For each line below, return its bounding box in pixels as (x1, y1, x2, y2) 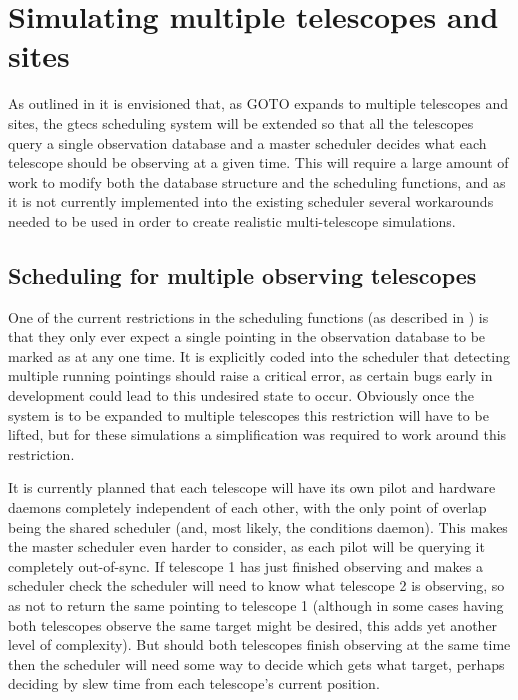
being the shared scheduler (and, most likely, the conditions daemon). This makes (8, 516, 508, 537)
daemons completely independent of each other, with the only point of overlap (8, 497, 487, 518)
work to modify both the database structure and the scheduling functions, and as (8, 171, 506, 192)
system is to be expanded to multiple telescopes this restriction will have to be (8, 404, 489, 425)
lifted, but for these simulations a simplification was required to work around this (8, 424, 507, 445)
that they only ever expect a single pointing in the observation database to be (8, 326, 486, 347)
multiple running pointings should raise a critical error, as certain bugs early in (8, 365, 493, 386)
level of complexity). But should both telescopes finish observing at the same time (8, 634, 511, 655)
